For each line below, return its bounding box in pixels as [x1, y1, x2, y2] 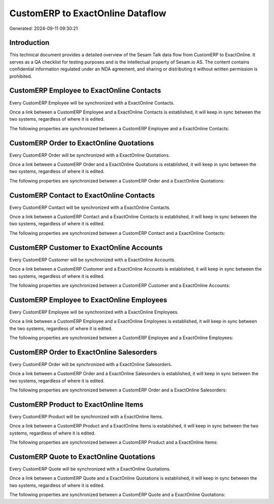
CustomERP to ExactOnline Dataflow [9, 8, 167, 19]
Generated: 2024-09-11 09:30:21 [9, 25, 78, 31]
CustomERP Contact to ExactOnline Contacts [9, 191, 155, 200]
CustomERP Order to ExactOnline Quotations [9, 138, 154, 147]
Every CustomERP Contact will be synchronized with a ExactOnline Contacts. [9, 204, 171, 210]
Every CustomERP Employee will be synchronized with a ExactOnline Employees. [9, 309, 179, 315]
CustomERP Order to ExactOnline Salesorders [9, 348, 157, 356]
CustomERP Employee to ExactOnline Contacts [9, 86, 161, 95]
